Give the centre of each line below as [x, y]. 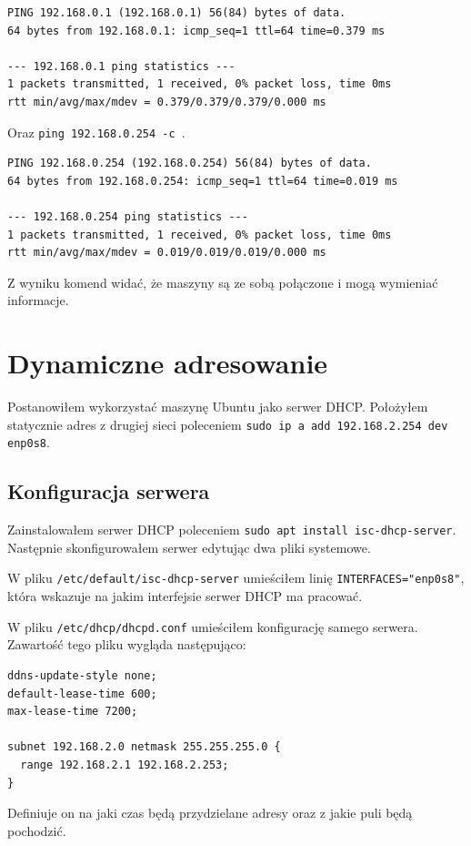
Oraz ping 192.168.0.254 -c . [96, 132]
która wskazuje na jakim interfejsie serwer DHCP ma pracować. [185, 596]
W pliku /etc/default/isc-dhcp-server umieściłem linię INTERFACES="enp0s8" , [236, 578]
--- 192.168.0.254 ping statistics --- [128, 217]
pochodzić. [37, 830]
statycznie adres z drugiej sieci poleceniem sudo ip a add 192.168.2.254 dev [228, 424]
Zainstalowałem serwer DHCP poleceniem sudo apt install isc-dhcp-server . [232, 530]
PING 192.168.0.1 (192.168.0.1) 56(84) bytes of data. [177, 13]
